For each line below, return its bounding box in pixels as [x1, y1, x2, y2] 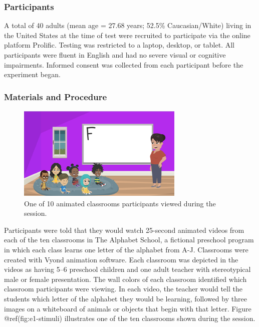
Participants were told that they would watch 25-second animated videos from [4, 224, 244, 235]
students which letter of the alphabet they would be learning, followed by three [4, 293, 247, 303]
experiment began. [4, 69, 61, 80]
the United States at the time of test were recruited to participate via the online [4, 30, 250, 40]
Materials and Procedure [4, 90, 107, 103]
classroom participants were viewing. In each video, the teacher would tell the [4, 283, 242, 294]
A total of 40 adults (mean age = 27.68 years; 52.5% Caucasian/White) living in [4, 20, 251, 31]
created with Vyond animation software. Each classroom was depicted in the [4, 254, 238, 264]
